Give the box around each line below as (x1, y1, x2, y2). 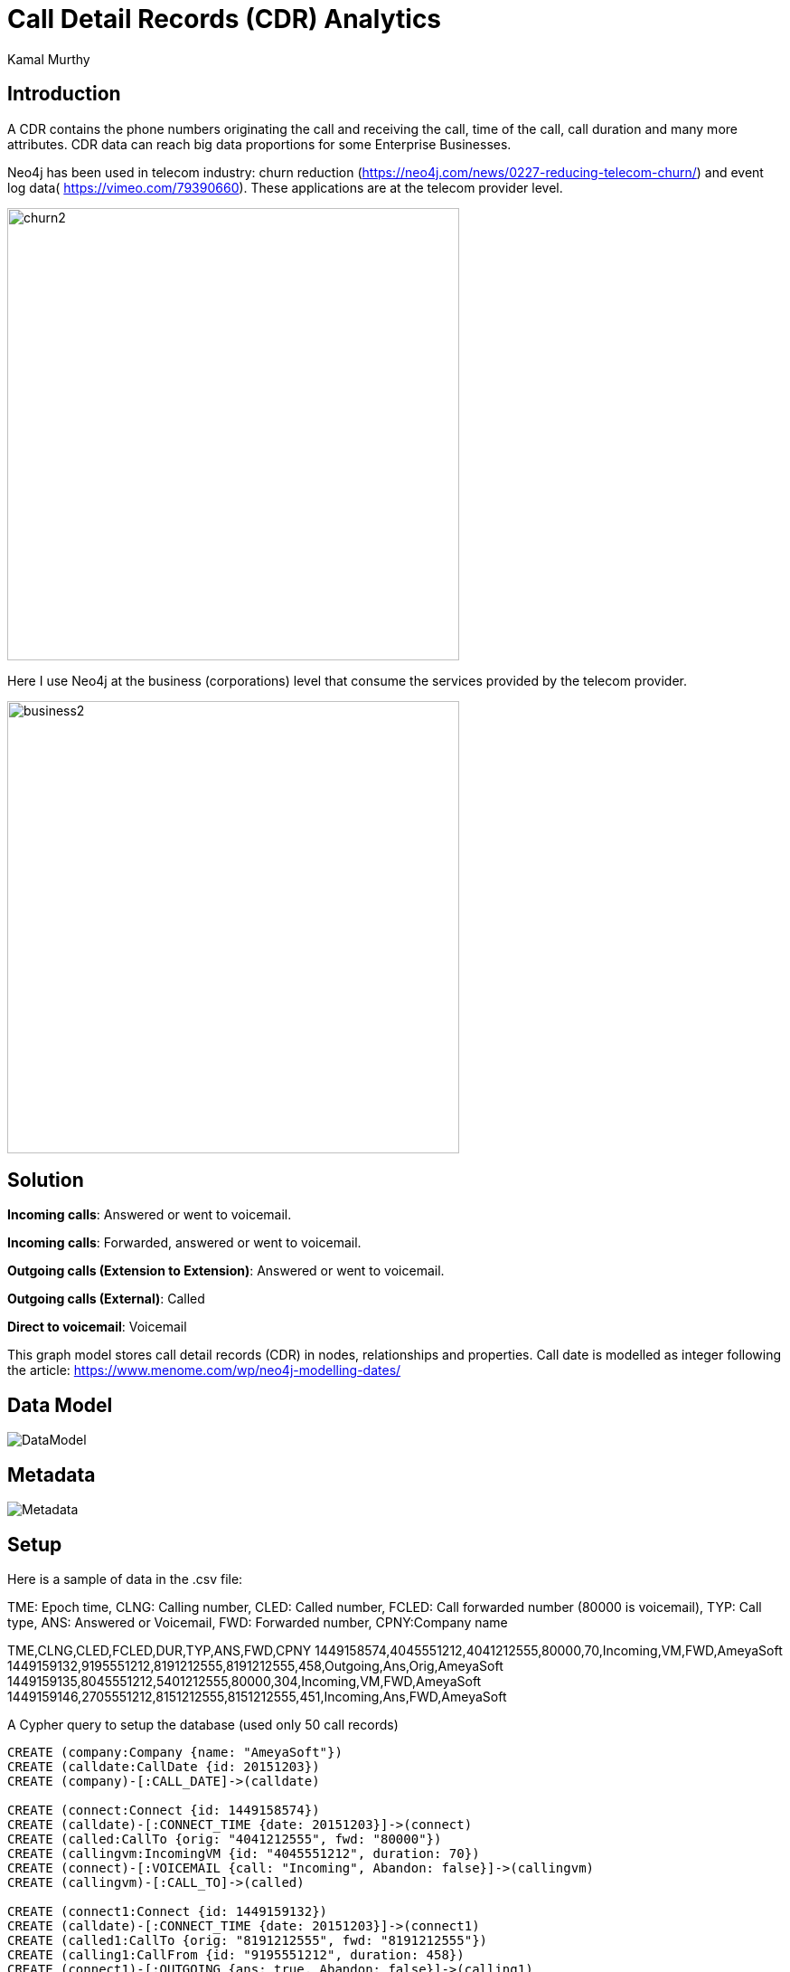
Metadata (7, 1463, 96, 1486)
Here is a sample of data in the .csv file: (7, 1570, 243, 1587)
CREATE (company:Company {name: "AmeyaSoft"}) (7, 1744, 343, 1759)
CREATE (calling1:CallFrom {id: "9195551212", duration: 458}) (7, 1947, 465, 1962)
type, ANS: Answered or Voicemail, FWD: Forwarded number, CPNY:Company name (7, 1614, 508, 1630)
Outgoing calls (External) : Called (7, 1291, 205, 1307)
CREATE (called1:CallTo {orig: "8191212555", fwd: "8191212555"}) (7, 1932, 488, 1948)
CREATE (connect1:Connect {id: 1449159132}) (7, 1903, 328, 1919)
